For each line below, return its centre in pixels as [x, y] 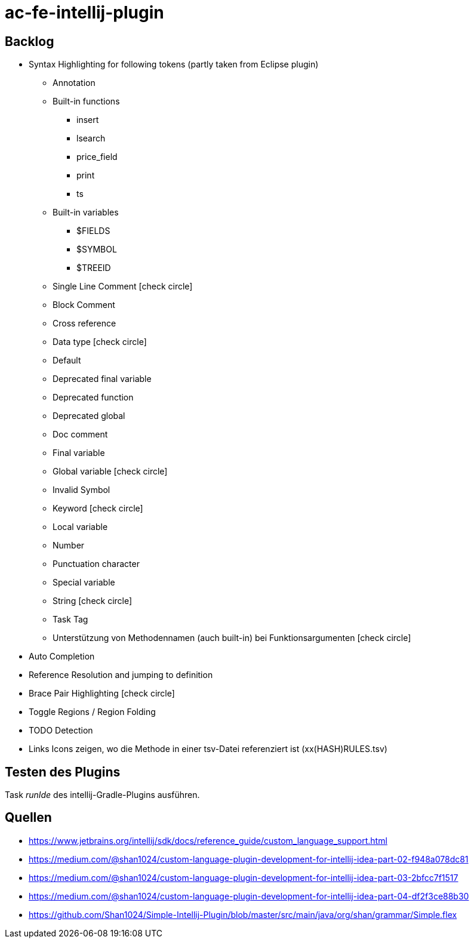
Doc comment [80, 434]
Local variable [80, 527]
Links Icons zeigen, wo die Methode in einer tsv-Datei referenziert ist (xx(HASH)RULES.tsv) [208, 749]
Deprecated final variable [102, 379]
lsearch [91, 138]
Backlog [30, 41]
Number [69, 546]
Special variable [84, 583]
